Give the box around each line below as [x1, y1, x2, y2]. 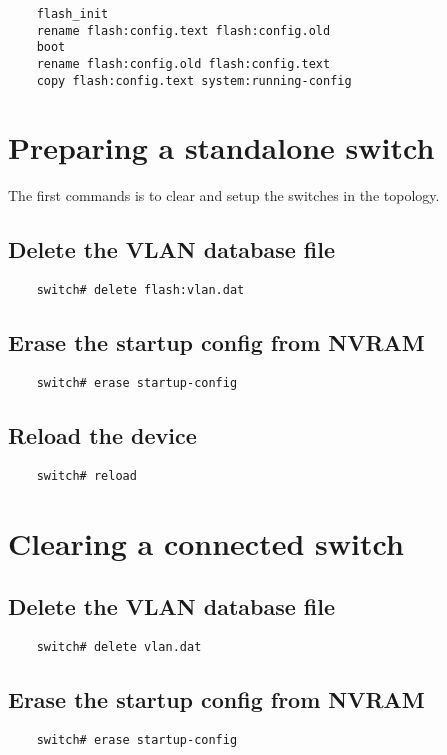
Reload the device [8, 420, 197, 451]
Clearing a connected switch [8, 522, 404, 563]
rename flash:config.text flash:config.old [36, 23, 331, 38]
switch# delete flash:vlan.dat [36, 283, 245, 298]
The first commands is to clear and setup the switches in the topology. [8, 185, 440, 206]
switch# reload [36, 468, 137, 483]
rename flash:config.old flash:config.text [36, 56, 331, 71]
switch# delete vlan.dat [36, 640, 202, 655]
